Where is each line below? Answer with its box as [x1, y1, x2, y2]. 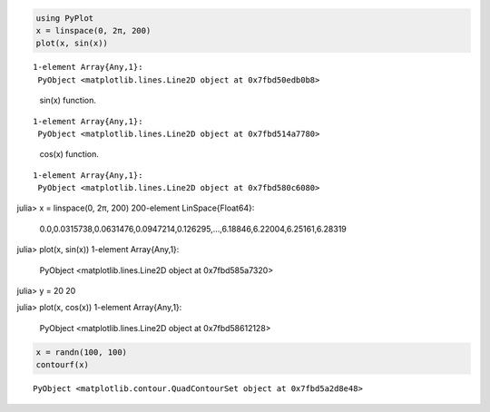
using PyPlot [35, 13, 94, 23]
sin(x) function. [39, 95, 97, 106]
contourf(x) [35, 359, 90, 370]
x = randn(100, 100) [35, 347, 127, 358]
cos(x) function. [39, 149, 99, 160]
